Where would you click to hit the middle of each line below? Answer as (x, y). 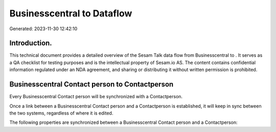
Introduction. (31, 43)
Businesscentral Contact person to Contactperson (91, 84)
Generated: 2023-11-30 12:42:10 (43, 29)
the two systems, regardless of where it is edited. (61, 113)
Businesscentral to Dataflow (71, 13)
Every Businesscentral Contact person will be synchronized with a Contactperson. (96, 97)
